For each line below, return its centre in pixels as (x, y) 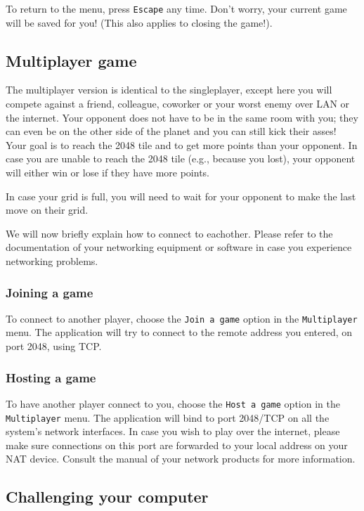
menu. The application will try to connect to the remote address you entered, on (179, 332)
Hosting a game (51, 377)
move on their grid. (47, 210)
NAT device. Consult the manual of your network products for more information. (181, 459)
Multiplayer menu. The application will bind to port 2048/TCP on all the (168, 417)
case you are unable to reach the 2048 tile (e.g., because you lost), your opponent (181, 159)
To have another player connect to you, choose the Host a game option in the (173, 403)
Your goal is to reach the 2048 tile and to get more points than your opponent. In (182, 144)
